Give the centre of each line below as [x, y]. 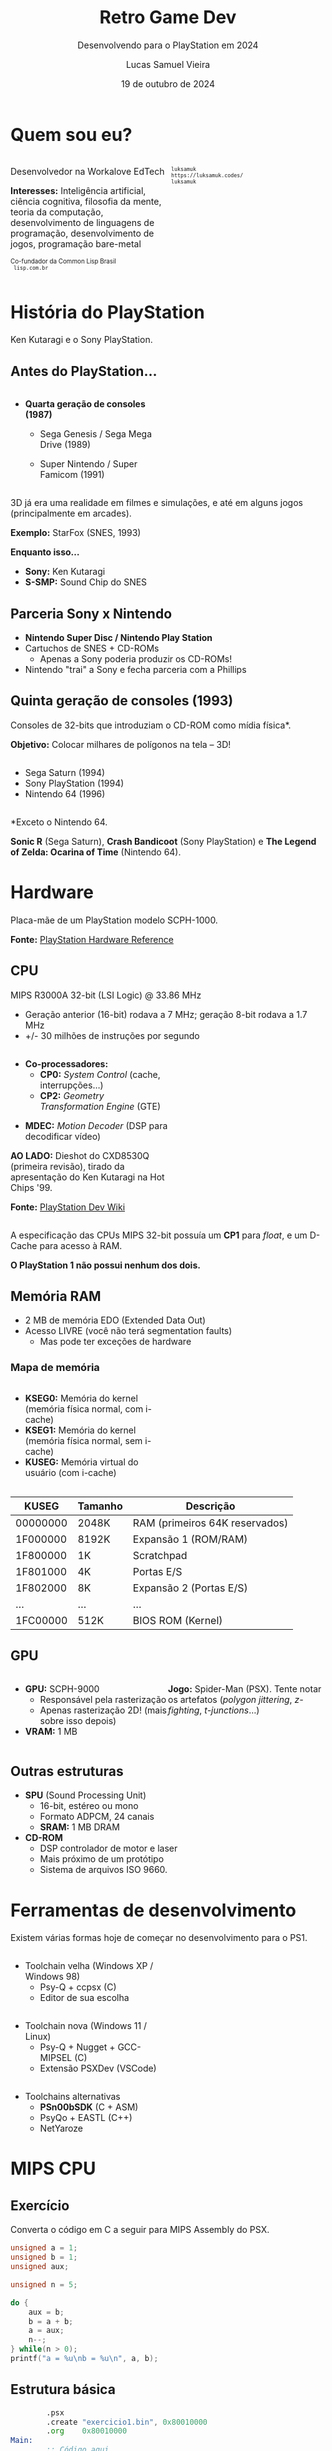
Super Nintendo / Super [88, 464]
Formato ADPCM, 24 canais [97, 1817]
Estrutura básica [63, 2389]
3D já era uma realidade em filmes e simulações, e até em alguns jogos [156, 503]
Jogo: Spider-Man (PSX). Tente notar [245, 1688]
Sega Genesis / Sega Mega [96, 434]
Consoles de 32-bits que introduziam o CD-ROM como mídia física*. [151, 725]
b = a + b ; [51, 2321]
